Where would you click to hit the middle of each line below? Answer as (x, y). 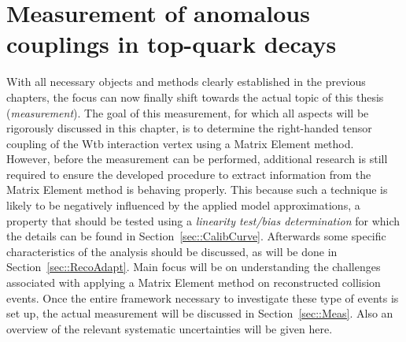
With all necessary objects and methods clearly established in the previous (186, 82)
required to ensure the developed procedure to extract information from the (189, 174)
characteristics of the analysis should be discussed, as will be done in (172, 251)
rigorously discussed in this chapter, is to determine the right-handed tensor (189, 128)
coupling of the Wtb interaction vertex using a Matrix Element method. (180, 143)
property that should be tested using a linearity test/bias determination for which (203, 220)
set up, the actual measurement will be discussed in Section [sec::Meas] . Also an (200, 313)
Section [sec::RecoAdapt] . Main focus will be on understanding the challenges (194, 267)
